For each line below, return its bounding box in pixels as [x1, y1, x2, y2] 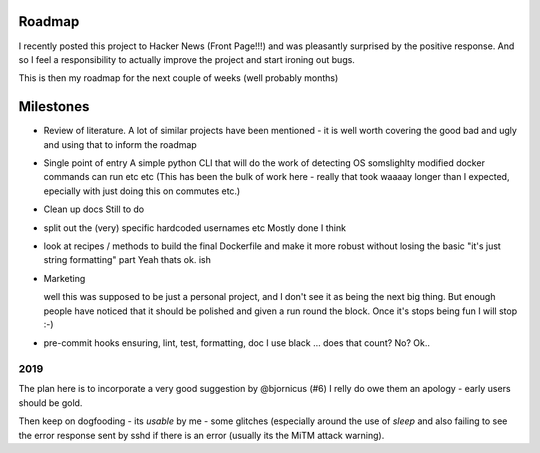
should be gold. [18, 396, 83, 409]
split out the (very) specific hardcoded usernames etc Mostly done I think [43, 221, 347, 234]
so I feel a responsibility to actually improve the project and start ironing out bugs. [18, 53, 355, 65]
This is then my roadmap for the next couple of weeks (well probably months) [18, 72, 339, 84]
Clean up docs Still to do [43, 203, 145, 215]
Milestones [18, 98, 90, 115]
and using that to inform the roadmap [43, 138, 197, 150]
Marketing [43, 272, 86, 284]
